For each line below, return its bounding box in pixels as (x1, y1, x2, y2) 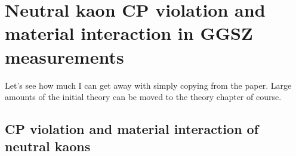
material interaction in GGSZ (5, 21, 253, 45)
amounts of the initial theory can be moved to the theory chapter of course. (5, 91, 282, 103)
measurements (5, 44, 124, 68)
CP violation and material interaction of (5, 120, 259, 138)
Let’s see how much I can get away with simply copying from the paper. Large (5, 79, 292, 91)
